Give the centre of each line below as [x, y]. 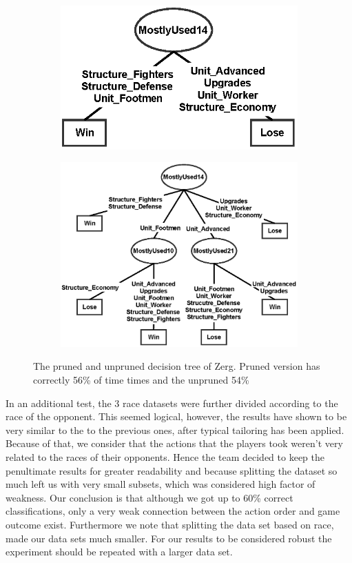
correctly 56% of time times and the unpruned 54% [141, 380]
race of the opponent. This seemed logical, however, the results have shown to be [176, 416]
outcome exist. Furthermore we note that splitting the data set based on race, [170, 524]
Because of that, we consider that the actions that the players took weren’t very [174, 443]
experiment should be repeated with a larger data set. [119, 552]
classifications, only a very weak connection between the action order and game [173, 511]
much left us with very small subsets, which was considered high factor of [161, 484]
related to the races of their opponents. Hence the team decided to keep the [165, 457]
